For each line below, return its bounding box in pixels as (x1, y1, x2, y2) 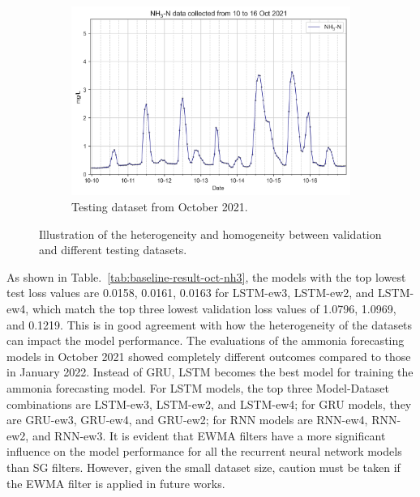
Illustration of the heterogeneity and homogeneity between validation (39, 225, 382, 242)
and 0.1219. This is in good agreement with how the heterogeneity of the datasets (6, 316, 413, 333)
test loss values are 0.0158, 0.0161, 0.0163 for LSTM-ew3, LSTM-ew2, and (6, 284, 375, 301)
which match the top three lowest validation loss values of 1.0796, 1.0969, (32, 300, 396, 317)
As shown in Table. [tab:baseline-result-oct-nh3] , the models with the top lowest (6, 268, 406, 285)
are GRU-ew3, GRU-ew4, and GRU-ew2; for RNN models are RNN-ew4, (6, 411, 368, 428)
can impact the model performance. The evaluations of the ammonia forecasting (6, 332, 405, 349)
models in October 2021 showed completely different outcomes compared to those (6, 347, 411, 364)
